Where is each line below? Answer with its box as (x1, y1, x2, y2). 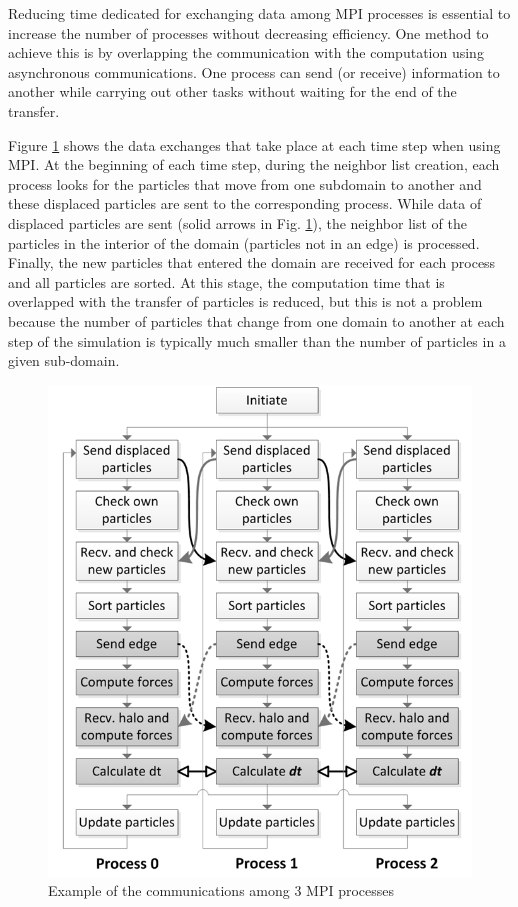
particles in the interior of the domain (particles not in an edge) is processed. (8, 232, 480, 253)
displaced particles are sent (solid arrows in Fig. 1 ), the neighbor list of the (8, 212, 467, 233)
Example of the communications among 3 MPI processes (48, 880, 395, 901)
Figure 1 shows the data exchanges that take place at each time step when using (8, 134, 501, 155)
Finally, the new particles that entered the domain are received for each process (8, 252, 496, 273)
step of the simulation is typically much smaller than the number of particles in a (8, 330, 506, 351)
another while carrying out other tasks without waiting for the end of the (8, 81, 457, 102)
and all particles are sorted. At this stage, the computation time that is (8, 271, 445, 292)
